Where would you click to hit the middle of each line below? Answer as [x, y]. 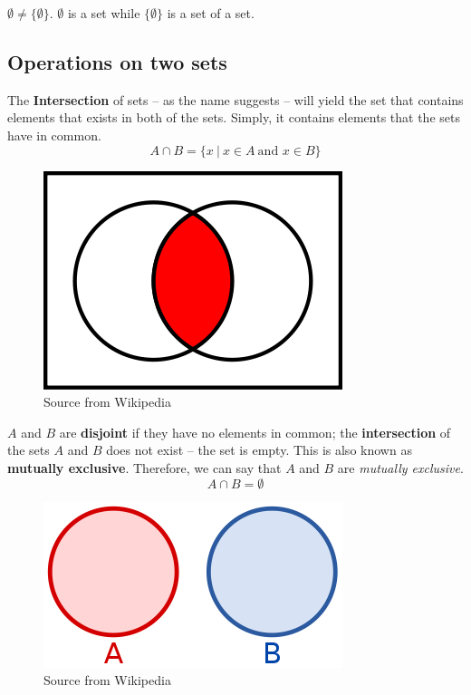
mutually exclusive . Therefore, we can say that [144, 467]
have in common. [54, 135]
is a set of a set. [211, 13]
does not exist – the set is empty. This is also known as [259, 450]
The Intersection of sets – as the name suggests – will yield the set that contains [235, 99]
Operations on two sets [117, 61]
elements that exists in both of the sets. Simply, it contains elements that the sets [234, 117]
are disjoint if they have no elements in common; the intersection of [255, 432]
